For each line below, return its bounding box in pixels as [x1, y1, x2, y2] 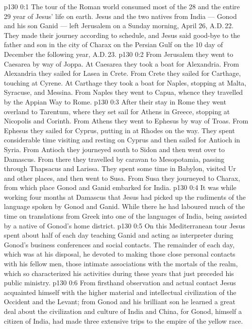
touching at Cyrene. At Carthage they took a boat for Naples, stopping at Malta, [4, 77, 247, 87]
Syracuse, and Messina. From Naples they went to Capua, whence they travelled [4, 87, 243, 97]
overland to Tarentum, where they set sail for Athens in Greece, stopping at [4, 106, 230, 116]
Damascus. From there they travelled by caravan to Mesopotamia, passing [4, 154, 224, 164]
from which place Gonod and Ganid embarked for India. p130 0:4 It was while [4, 182, 236, 192]
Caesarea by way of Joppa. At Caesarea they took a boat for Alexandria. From [4, 58, 239, 69]
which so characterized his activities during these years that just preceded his [4, 268, 234, 278]
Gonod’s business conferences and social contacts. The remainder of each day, [4, 239, 235, 249]
